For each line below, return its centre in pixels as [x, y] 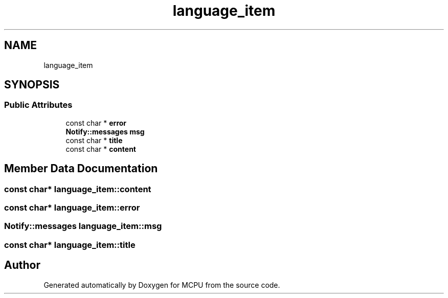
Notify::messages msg [105, 131]
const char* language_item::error [72, 208]
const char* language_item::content [78, 189]
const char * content [101, 149]
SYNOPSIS [32, 85]
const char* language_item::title [70, 245]
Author [22, 265]
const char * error [96, 123]
